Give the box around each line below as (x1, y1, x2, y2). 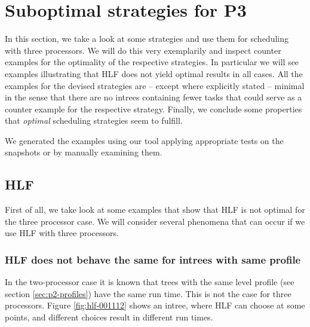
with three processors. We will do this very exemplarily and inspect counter (5, 44, 281, 56)
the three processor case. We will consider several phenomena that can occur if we (5, 215, 305, 227)
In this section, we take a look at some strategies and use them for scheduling (5, 32, 288, 45)
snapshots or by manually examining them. (5, 146, 162, 158)
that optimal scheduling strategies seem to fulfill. (5, 114, 183, 127)
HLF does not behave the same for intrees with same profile (5, 252, 301, 267)
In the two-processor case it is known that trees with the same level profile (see (5, 276, 294, 288)
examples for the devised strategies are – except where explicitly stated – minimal (5, 79, 305, 91)
